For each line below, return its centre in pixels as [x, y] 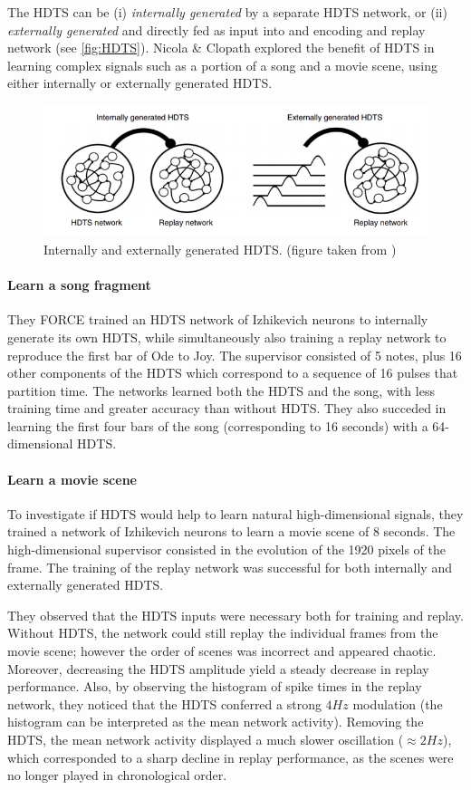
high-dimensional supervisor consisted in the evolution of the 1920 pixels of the [226, 549]
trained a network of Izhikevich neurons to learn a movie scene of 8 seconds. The [231, 531]
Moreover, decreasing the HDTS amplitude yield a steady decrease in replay [218, 668]
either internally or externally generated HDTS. [140, 83]
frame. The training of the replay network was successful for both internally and [230, 567]
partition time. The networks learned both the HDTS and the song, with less [221, 390]
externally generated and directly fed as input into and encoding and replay [216, 29]
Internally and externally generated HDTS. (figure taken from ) [220, 249]
